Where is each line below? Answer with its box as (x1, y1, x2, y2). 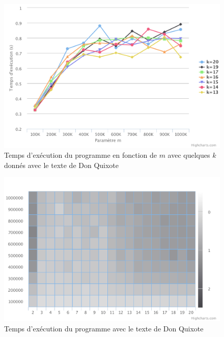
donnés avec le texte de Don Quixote (4, 159, 119, 170)
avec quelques (167, 150, 210, 160)
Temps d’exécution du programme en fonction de (4, 150, 157, 160)
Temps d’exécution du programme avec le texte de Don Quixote (4, 323, 204, 333)
